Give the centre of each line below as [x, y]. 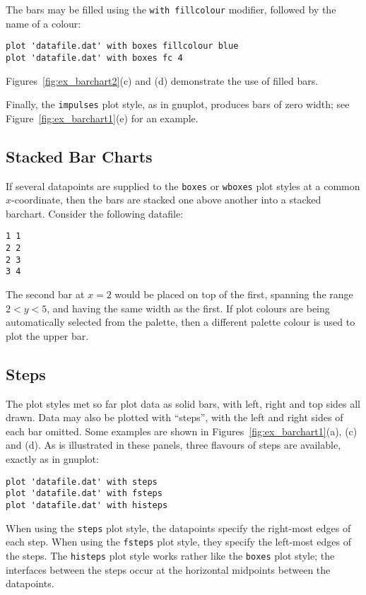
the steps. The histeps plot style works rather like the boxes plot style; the [170, 555]
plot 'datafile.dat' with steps [82, 482]
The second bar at [45, 294]
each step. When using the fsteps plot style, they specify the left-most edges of [179, 542]
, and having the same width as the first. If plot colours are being [188, 308]
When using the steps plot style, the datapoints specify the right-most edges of [178, 528]
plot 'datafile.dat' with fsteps [84, 494]
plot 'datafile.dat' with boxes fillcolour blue [122, 46]
